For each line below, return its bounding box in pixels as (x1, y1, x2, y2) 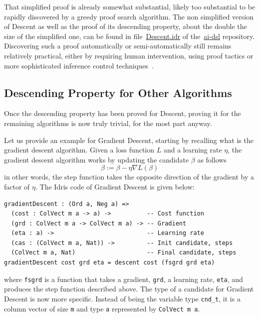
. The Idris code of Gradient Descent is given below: (35, 181, 195, 191)
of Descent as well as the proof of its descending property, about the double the (4, 21, 247, 31)
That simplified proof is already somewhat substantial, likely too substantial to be (4, 1, 256, 11)
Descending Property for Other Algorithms (4, 84, 232, 100)
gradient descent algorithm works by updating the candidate (4, 154, 189, 164)
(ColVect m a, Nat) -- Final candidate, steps (11, 249, 237, 256)
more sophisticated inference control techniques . (4, 60, 154, 70)
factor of (4, 181, 30, 191)
